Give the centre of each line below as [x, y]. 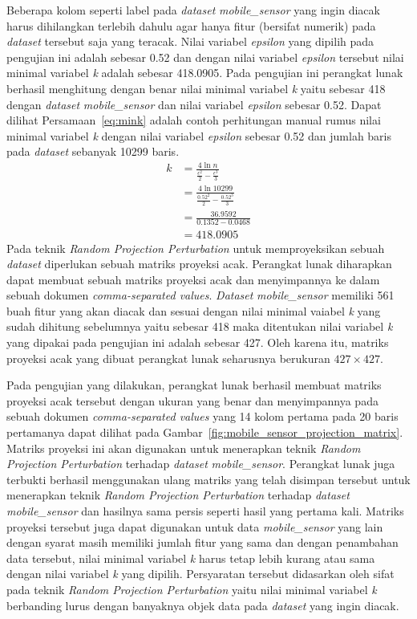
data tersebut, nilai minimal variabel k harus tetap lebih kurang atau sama [191, 558]
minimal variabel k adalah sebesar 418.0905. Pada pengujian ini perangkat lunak [205, 73]
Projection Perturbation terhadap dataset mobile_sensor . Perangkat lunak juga [201, 464]
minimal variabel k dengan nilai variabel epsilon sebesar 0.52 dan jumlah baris [199, 135]
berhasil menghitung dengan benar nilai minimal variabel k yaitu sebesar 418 [196, 88]
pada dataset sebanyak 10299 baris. [93, 151]
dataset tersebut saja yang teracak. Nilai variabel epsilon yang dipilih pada [190, 41]
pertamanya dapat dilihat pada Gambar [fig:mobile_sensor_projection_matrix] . [205, 432]
